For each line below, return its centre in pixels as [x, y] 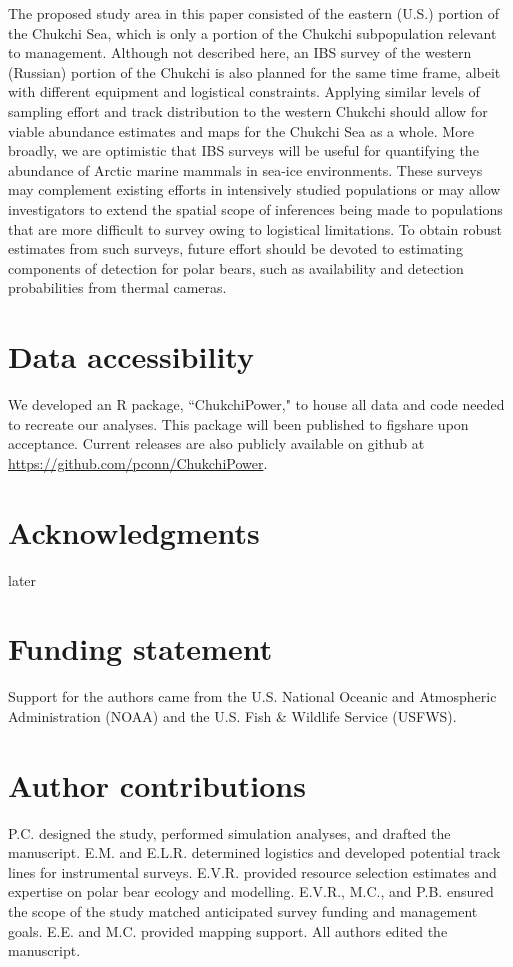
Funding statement [140, 648]
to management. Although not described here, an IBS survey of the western [240, 52]
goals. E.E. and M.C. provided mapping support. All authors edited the [228, 930]
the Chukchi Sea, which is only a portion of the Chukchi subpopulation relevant [252, 32]
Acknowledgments [134, 531]
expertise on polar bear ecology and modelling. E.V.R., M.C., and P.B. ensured [251, 891]
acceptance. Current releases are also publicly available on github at [216, 443]
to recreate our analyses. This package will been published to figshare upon [238, 423]
